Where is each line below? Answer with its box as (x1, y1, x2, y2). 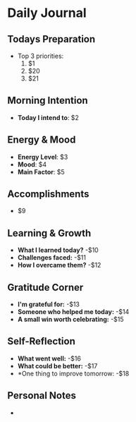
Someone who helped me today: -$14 (17, 308, 130, 316)
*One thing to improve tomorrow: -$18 (17, 369, 130, 378)
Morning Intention (7, 95, 88, 107)
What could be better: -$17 (17, 361, 98, 370)
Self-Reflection (7, 335, 75, 347)
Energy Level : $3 (17, 152, 68, 161)
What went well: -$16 (17, 354, 81, 363)
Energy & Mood (7, 134, 76, 146)
